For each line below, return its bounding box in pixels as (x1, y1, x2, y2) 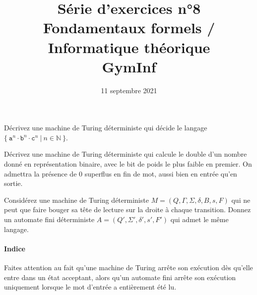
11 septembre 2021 (101, 85, 157, 95)
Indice (4, 243, 25, 253)
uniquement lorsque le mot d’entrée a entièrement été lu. (4, 282, 177, 292)
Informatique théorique (48, 37, 210, 57)
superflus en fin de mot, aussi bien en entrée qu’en (84, 168, 237, 178)
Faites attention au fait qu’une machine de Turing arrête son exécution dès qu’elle (4, 262, 253, 273)
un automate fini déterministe (4, 214, 95, 225)
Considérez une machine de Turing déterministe (4, 194, 149, 205)
